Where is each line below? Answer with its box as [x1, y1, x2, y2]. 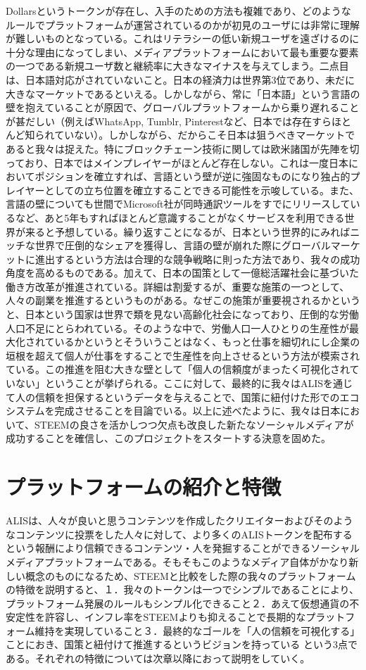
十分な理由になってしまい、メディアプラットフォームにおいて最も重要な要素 [6, 44, 359, 59]
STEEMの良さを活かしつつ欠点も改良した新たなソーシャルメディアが [34, 417, 354, 431]
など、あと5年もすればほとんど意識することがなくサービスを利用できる [15, 210, 345, 225]
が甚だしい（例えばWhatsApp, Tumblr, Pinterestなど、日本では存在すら [6, 113, 332, 128]
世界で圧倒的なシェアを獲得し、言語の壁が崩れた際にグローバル [34, 238, 331, 253]
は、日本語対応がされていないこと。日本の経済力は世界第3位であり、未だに [6, 72, 355, 87]
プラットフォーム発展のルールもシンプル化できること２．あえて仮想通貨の [6, 595, 350, 610]
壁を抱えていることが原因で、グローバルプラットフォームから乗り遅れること [6, 100, 360, 115]
